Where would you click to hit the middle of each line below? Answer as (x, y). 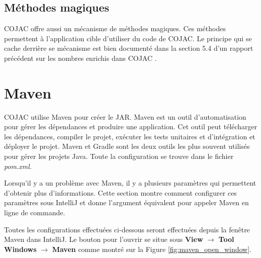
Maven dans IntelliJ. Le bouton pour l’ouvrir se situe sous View (104, 239)
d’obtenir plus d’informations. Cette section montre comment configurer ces (120, 192)
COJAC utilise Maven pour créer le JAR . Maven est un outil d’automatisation (125, 116)
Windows (20, 249)
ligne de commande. (35, 212)
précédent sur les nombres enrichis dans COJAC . (80, 58)
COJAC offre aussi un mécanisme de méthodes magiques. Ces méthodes (115, 28)
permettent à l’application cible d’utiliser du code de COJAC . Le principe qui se (128, 38)
